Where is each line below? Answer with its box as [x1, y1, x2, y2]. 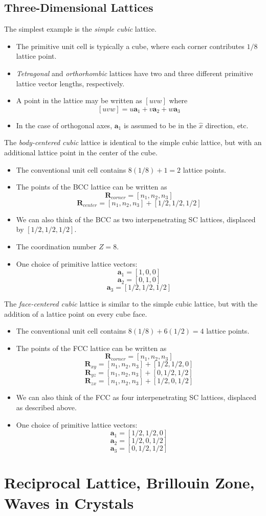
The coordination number [16, 241, 97, 251]
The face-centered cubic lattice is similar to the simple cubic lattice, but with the [4, 298, 258, 309]
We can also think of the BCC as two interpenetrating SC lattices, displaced [16, 214, 256, 224]
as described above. [16, 402, 77, 412]
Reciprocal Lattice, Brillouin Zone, [4, 472, 255, 493]
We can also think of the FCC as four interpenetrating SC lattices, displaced [16, 392, 257, 403]
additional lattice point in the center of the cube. [4, 147, 158, 157]
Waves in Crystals [4, 492, 134, 513]
